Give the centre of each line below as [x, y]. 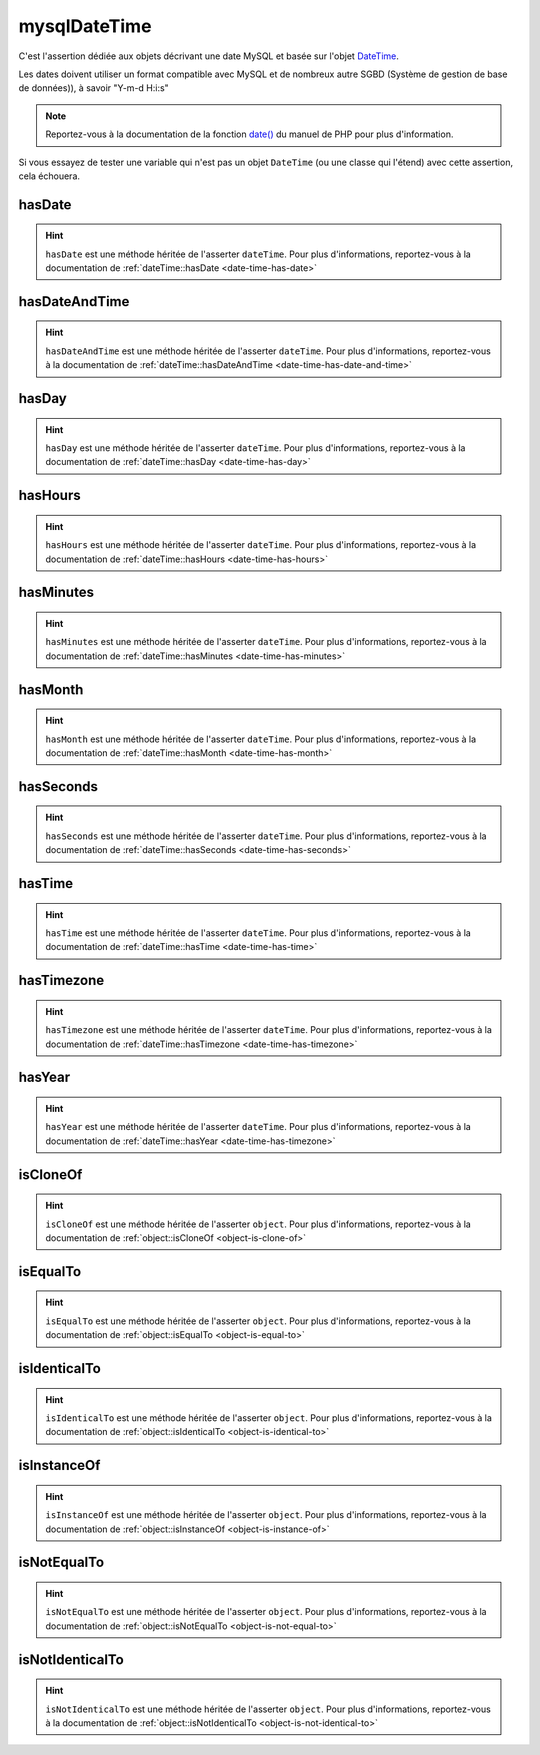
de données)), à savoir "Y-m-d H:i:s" [93, 88]
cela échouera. [49, 176]
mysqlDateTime [85, 26]
